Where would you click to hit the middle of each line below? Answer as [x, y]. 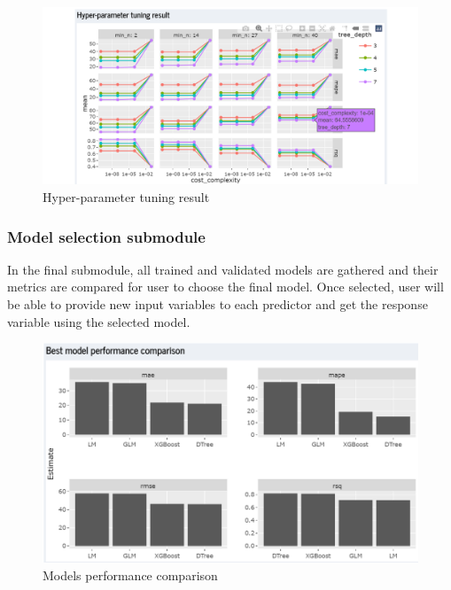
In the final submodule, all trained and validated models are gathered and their [223, 269]
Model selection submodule [106, 236]
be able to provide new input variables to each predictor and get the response [218, 304]
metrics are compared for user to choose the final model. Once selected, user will [225, 287]
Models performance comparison [130, 574]
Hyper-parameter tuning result [126, 197]
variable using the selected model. [99, 321]
